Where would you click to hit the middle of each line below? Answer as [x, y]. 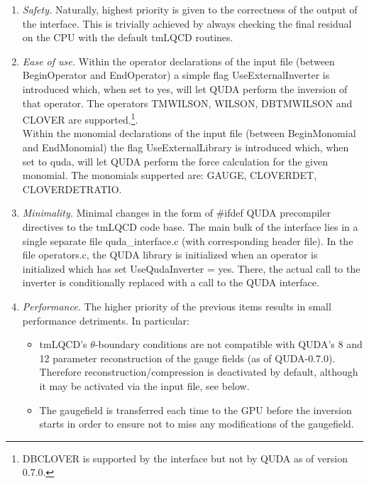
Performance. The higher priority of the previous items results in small [177, 306]
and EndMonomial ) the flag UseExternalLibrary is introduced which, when [186, 147]
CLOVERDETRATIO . [72, 189]
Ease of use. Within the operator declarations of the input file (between [178, 61]
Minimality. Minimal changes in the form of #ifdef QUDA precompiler [176, 213]
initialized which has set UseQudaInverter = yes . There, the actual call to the [191, 268]
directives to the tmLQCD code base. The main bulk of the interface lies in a [190, 226]
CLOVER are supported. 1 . [80, 118]
